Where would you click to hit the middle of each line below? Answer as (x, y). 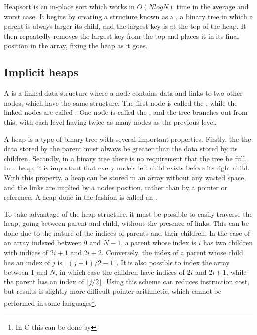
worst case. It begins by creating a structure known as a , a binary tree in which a (128, 16)
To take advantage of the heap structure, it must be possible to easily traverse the (128, 213)
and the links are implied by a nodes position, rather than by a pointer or (116, 187)
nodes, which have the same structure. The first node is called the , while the (121, 102)
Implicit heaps (41, 72)
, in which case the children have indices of (120, 272)
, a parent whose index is (158, 243)
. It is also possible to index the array (173, 262)
